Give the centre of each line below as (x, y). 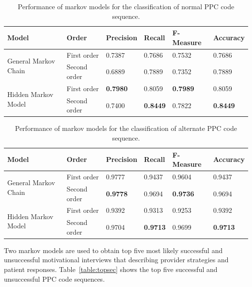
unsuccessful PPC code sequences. (55, 279)
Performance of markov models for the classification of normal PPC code (126, 6)
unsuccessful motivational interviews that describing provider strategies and (116, 260)
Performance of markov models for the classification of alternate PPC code (126, 128)
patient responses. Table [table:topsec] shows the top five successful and (111, 269)
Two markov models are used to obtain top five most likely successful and (113, 250)
